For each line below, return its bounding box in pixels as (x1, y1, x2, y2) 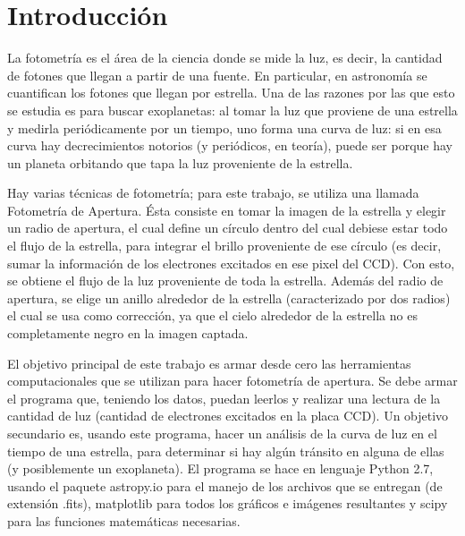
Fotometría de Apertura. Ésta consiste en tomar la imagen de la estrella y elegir (7, 200, 446, 219)
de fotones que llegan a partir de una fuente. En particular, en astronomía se (7, 65, 427, 84)
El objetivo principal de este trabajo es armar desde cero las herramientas (7, 353, 411, 372)
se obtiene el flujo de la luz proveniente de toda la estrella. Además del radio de (7, 271, 444, 290)
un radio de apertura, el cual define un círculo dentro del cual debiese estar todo (7, 218, 448, 237)
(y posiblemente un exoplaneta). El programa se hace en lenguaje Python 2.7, (7, 459, 434, 478)
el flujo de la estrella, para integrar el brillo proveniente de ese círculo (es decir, (7, 236, 442, 255)
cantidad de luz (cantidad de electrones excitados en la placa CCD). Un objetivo (7, 406, 449, 425)
